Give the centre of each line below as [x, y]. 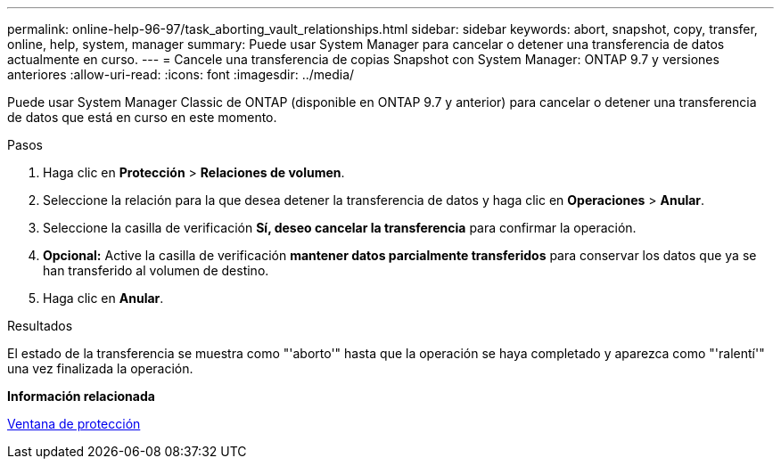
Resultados [40, 326]
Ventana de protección [74, 424]
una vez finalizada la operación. [100, 368]
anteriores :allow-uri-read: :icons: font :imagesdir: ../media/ [181, 74]
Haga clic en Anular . [103, 298]
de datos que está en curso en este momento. [142, 117]
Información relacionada [81, 396]
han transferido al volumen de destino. [156, 270]
